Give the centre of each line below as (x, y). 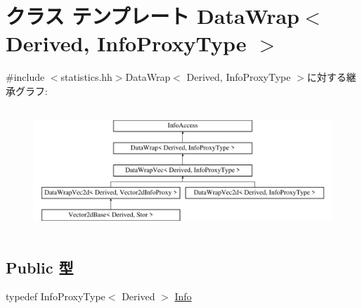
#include (25, 77)
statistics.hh (86, 77)
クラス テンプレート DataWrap (153, 16)
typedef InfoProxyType (56, 296)
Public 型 (40, 267)
